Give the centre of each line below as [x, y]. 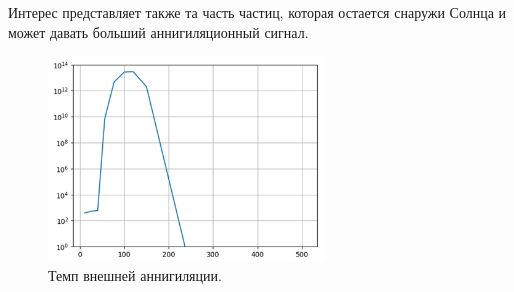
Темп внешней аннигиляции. [135, 275]
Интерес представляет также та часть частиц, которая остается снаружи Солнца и [257, 12]
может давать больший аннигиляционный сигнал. [158, 31]
